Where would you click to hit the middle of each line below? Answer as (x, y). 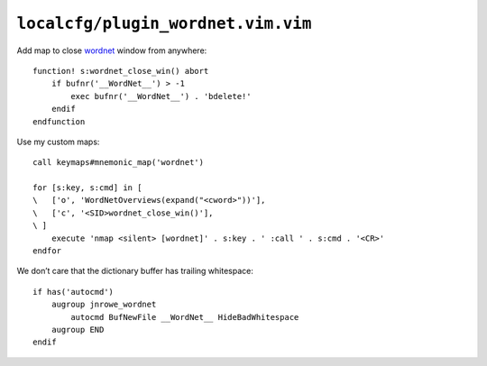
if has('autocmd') (74, 292)
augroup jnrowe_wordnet (104, 305)
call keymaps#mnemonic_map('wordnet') (119, 163)
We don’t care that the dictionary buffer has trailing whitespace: (135, 271)
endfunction (59, 121)
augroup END (78, 329)
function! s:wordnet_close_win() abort (121, 71)
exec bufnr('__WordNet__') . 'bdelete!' (161, 96)
